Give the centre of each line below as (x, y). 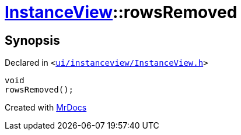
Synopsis (32, 40)
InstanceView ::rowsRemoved (121, 12)
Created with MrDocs (46, 108)
